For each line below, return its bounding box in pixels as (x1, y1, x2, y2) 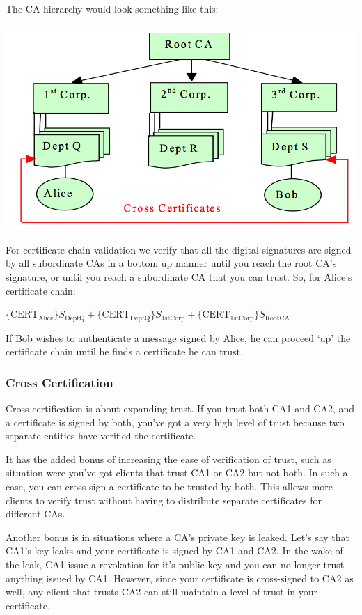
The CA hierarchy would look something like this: (6, 1, 219, 15)
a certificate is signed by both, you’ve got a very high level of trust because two (6, 414, 345, 429)
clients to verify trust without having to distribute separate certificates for (6, 492, 322, 507)
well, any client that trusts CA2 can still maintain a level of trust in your (6, 584, 318, 599)
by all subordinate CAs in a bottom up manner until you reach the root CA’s (6, 256, 337, 270)
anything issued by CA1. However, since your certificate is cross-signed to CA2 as (6, 570, 354, 585)
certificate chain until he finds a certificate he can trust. (6, 344, 243, 359)
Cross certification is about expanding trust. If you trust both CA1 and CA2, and (6, 401, 355, 416)
